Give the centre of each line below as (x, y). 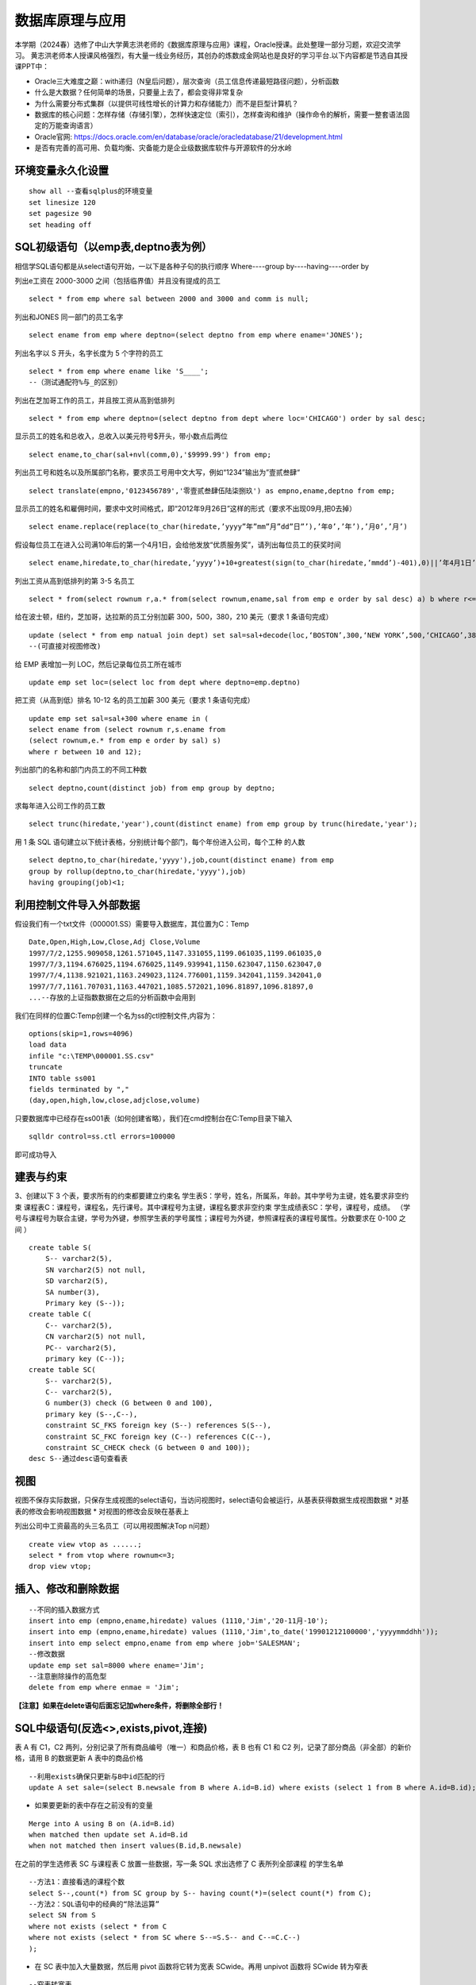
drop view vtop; (60, 1567)
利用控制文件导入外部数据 (77, 905)
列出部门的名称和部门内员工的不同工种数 (81, 769)
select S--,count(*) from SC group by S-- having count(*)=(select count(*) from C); (200, 1893)
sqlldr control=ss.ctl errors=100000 (102, 1137)
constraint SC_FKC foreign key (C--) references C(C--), (158, 1436)
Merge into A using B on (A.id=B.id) (102, 1823)
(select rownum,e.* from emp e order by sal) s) (125, 741)
